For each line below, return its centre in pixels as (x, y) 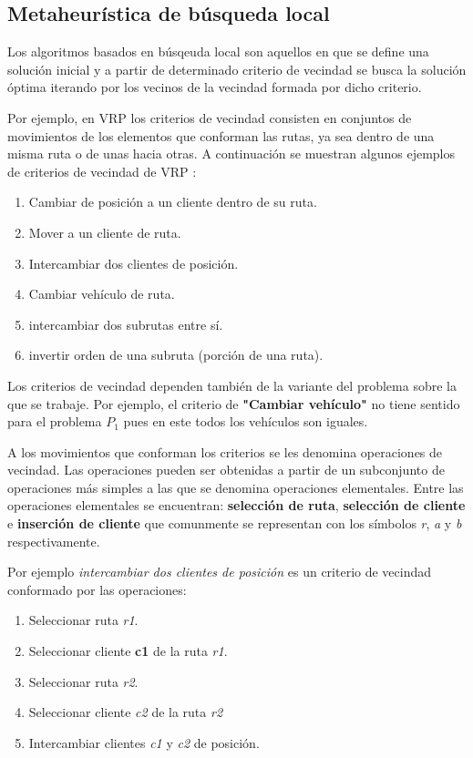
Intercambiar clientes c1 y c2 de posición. (144, 742)
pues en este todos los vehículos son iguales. (246, 421)
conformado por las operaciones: (97, 589)
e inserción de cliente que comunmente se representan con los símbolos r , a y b (235, 523)
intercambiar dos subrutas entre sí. (126, 324)
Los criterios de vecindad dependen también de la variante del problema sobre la (232, 385)
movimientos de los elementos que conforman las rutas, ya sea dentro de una (221, 135)
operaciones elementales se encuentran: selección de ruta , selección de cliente (236, 505)
